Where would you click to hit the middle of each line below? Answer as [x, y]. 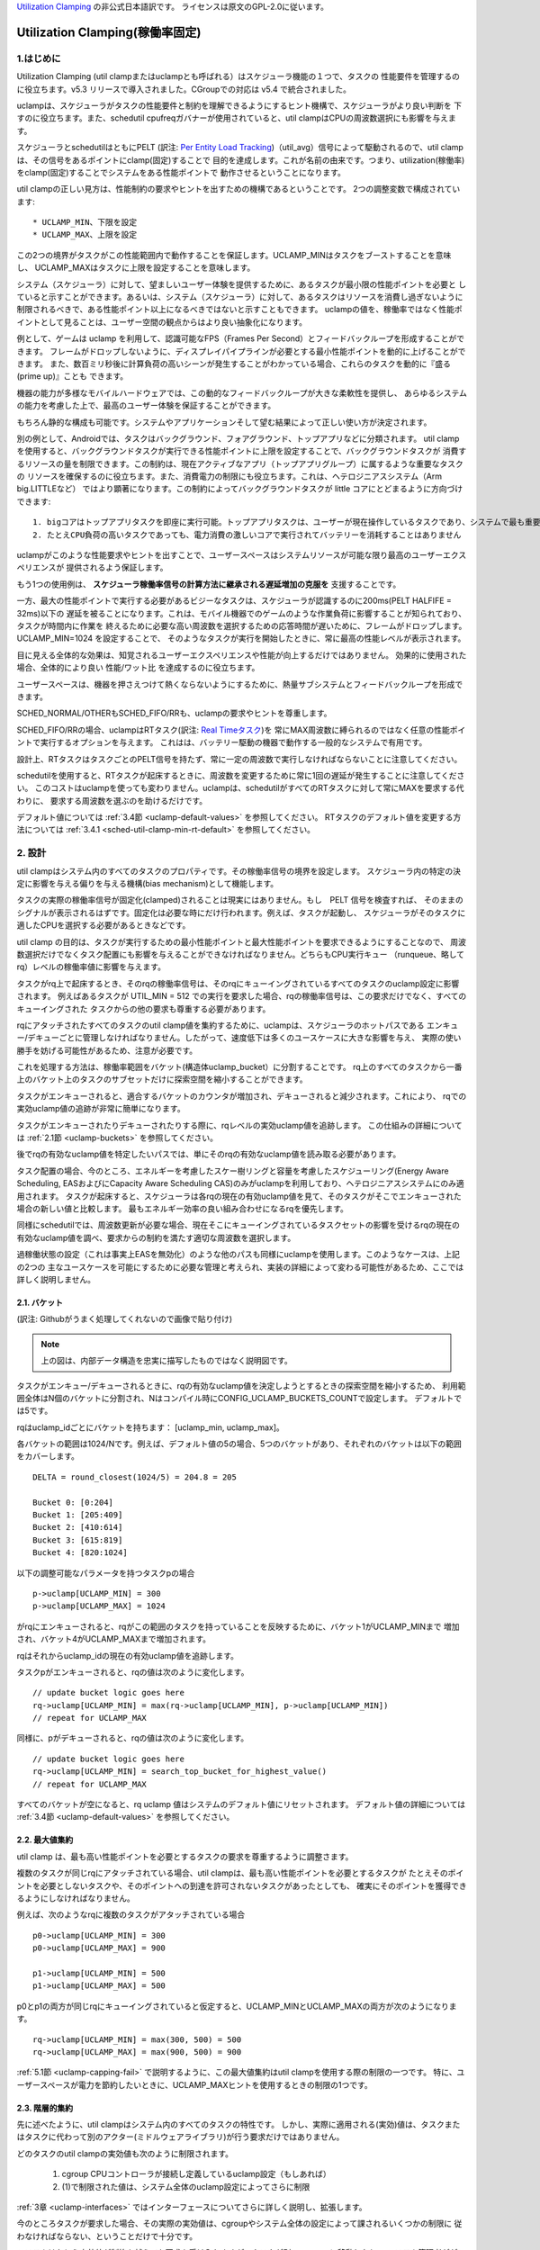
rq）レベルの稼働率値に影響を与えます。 [91, 967]
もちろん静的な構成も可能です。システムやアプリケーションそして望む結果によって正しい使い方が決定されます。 [224, 422]
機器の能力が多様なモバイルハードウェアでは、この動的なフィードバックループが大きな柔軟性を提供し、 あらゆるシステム [242, 392]
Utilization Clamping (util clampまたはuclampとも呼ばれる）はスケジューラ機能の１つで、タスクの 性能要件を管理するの [238, 76]
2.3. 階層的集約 [45, 2108]
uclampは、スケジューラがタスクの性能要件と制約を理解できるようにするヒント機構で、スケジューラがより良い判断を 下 [239, 105]
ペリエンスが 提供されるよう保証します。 [92, 568]
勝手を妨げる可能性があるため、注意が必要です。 [107, 1050]
